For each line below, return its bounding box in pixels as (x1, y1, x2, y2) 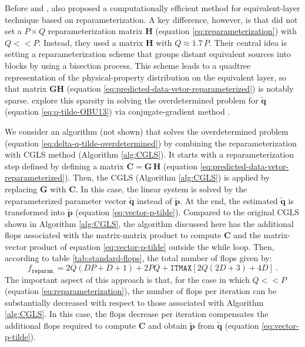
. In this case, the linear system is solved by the (75, 182, 247, 195)
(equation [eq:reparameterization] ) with (155, 25, 297, 37)
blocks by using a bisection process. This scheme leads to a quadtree (5, 59, 251, 71)
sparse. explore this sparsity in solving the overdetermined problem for (5, 94, 259, 106)
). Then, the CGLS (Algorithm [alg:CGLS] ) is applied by (65, 171, 270, 183)
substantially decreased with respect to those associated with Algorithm (5, 296, 264, 308)
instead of (136, 194, 172, 206)
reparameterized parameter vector (5, 194, 127, 206)
